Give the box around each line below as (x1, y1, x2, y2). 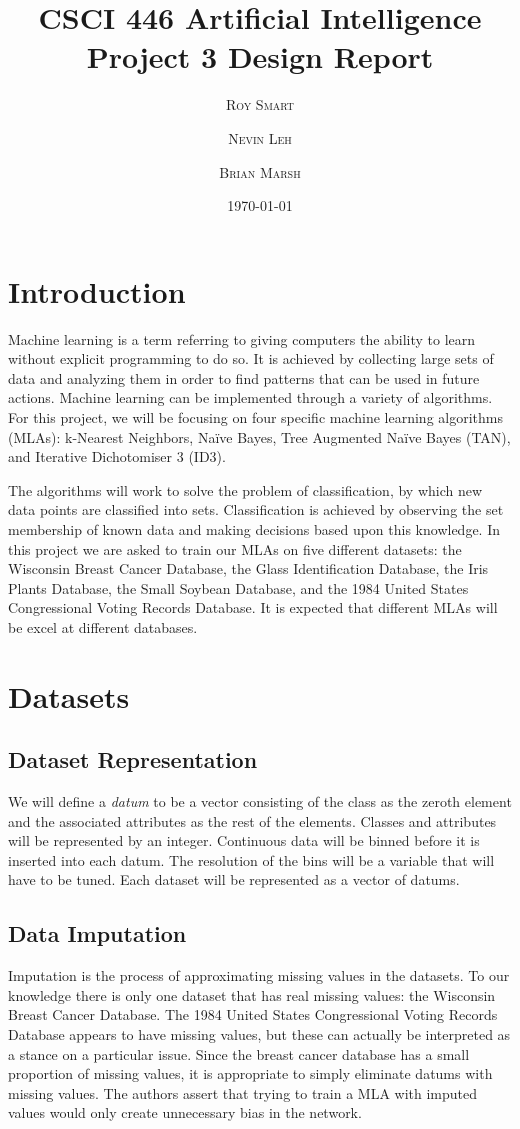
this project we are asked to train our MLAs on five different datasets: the (8, 538, 462, 559)
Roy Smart (225, 94, 295, 115)
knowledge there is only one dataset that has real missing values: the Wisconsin (8, 984, 496, 1005)
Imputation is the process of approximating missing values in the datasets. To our (8, 965, 510, 986)
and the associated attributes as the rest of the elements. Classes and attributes (8, 810, 497, 831)
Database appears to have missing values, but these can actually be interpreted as (8, 1024, 511, 1045)
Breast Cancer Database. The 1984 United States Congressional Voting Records (8, 1004, 498, 1025)
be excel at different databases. (8, 616, 198, 637)
